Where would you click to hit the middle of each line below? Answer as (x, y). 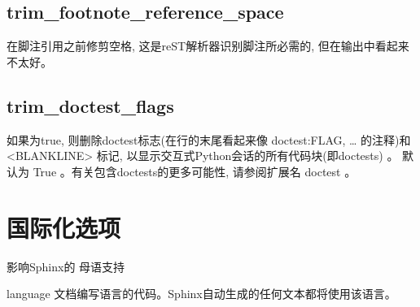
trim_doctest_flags (90, 105)
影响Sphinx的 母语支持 (66, 266)
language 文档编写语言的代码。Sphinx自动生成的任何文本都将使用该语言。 (201, 294)
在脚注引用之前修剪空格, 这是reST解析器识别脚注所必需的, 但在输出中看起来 (208, 46)
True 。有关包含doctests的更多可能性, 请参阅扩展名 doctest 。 (195, 171)
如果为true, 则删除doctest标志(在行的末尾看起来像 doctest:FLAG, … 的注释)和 (209, 139)
